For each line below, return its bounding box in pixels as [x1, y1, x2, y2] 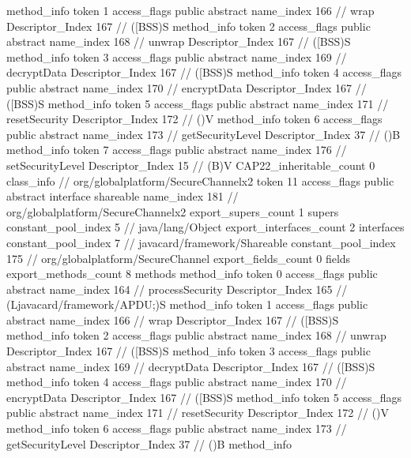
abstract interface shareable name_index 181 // [6, 188, 239, 205]
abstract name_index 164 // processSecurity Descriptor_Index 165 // [6, 280, 348, 297]
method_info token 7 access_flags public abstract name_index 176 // [6, 141, 347, 158]
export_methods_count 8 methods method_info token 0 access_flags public [6, 265, 378, 282]
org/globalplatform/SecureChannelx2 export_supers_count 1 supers [6, 203, 339, 220]
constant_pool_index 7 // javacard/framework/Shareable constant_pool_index [6, 234, 396, 250]
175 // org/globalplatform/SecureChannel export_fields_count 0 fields [6, 250, 351, 266]
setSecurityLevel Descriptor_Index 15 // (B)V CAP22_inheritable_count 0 [6, 156, 375, 173]
